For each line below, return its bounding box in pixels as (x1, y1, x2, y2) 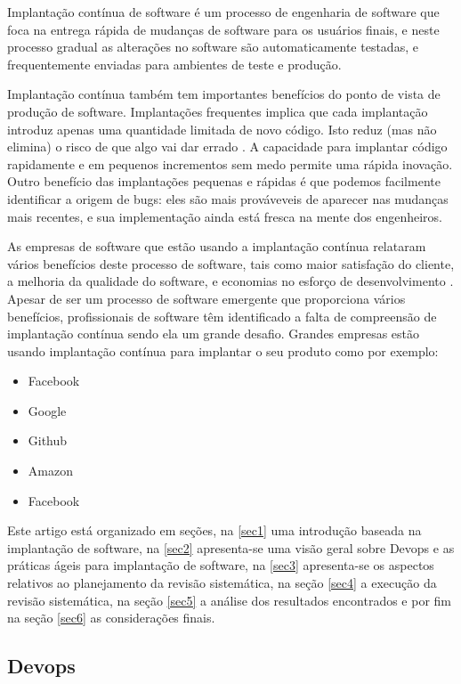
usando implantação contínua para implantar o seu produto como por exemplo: (7, 341, 439, 360)
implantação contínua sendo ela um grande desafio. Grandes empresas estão (7, 324, 420, 343)
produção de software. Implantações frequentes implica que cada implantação (7, 102, 428, 120)
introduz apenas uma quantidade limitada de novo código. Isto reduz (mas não (7, 119, 437, 138)
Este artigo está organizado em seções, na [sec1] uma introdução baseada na (7, 521, 422, 540)
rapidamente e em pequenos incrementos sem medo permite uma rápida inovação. (7, 154, 453, 173)
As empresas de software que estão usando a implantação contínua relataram (7, 237, 426, 256)
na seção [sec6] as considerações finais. (7, 608, 215, 627)
